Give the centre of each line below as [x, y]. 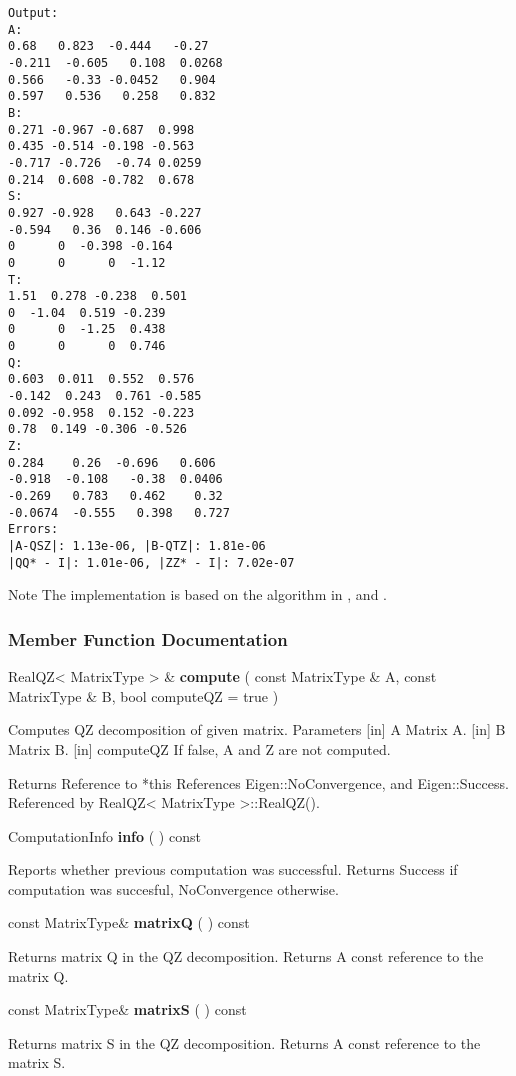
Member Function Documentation [148, 638]
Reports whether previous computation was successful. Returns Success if [233, 869]
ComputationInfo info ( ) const [104, 835]
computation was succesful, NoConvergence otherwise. [173, 888]
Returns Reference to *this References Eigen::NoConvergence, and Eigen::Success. [258, 782]
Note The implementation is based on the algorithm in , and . [197, 594]
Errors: [33, 529]
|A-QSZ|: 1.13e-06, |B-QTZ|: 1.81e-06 [137, 546]
